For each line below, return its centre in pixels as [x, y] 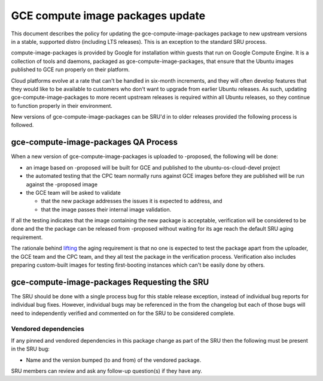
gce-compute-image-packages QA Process [95, 142]
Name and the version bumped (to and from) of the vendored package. [114, 360]
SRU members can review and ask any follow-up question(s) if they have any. [107, 371]
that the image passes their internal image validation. [106, 209]
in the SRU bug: [31, 349]
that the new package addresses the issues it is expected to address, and [132, 201]
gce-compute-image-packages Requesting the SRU [110, 282]
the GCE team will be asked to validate [73, 192]
